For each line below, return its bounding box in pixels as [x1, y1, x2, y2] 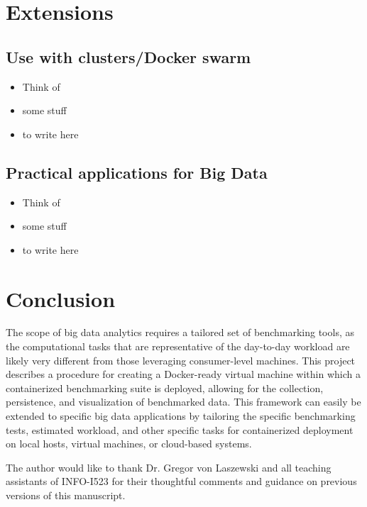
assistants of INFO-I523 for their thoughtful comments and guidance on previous [6, 474, 357, 489]
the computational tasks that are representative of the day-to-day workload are [6, 339, 350, 354]
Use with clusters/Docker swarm [6, 45, 251, 67]
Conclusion [6, 284, 116, 313]
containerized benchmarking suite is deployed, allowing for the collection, [6, 380, 324, 395]
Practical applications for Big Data [6, 161, 268, 183]
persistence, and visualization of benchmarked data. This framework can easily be [6, 394, 361, 409]
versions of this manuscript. [6, 488, 126, 502]
